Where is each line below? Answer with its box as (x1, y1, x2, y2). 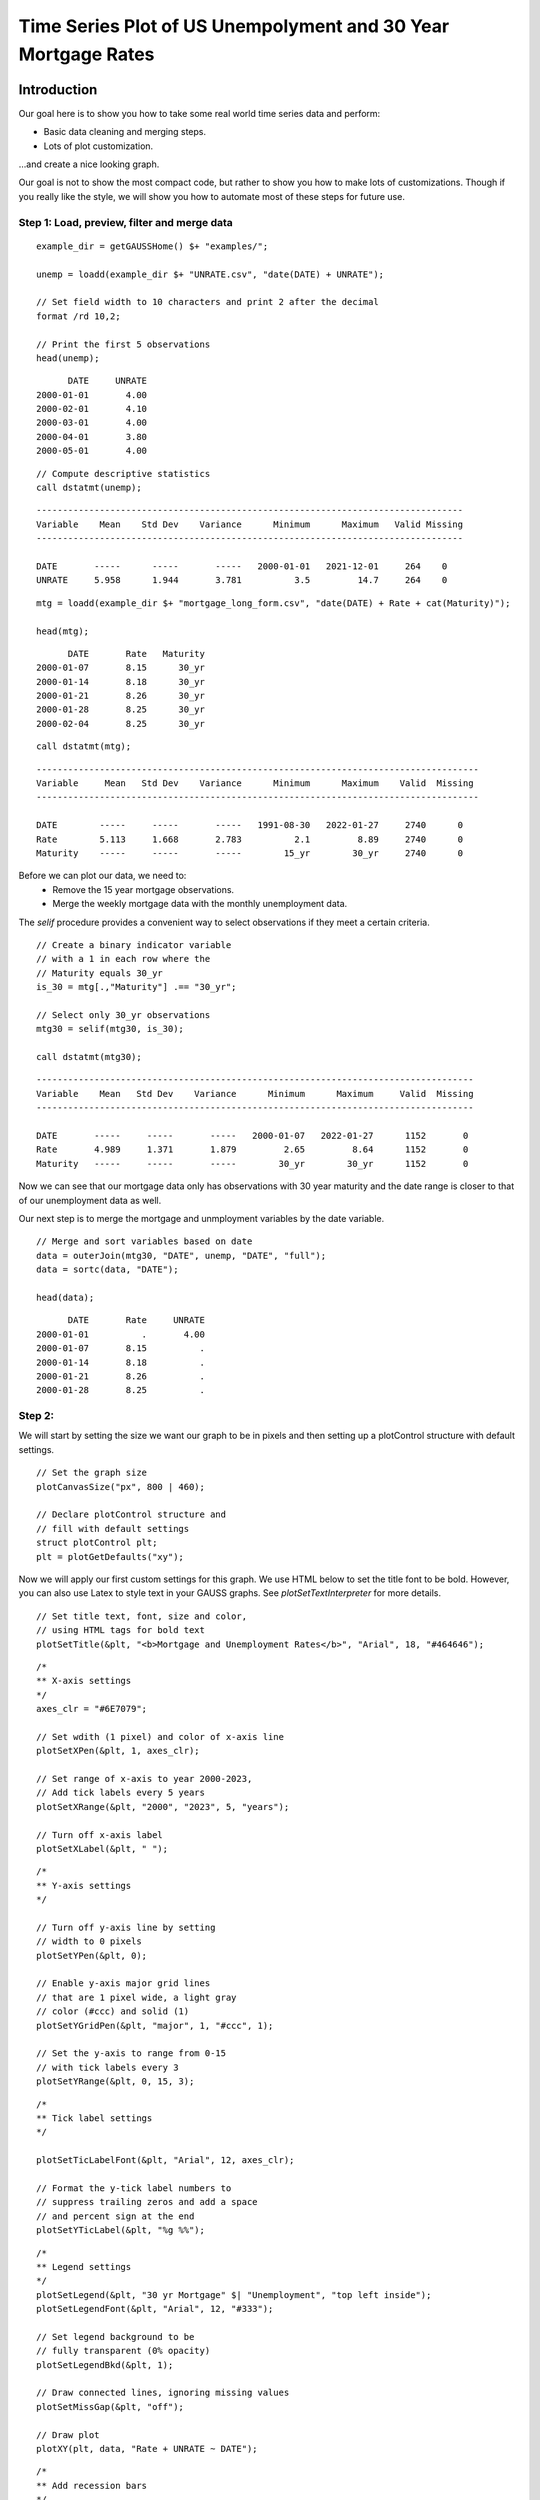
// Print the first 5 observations (36, 338, 211, 350)
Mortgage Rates (18, 43, 155, 65)
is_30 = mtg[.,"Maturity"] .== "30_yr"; (36, 981, 237, 993)
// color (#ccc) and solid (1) (36, 2006, 190, 2017)
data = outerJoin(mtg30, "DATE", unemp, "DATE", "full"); (36, 1250, 327, 1261)
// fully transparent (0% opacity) (36, 2345, 211, 2357)
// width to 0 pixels (36, 1936, 142, 1947)
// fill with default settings (36, 1523, 190, 1534)
